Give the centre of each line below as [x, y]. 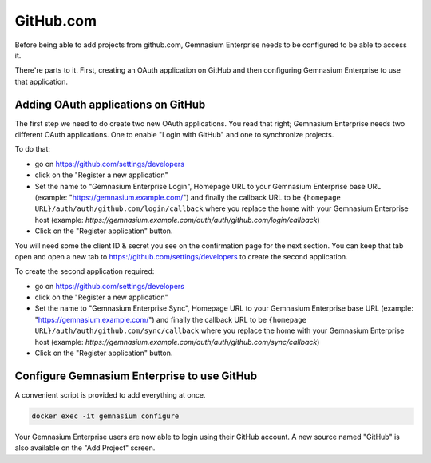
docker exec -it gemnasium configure [105, 416]
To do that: [33, 149]
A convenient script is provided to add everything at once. [110, 394]
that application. [41, 81]
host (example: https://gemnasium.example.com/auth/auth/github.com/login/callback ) [178, 220]
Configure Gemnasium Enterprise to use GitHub [136, 376]
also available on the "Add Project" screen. [85, 448]
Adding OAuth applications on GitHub [110, 104]
